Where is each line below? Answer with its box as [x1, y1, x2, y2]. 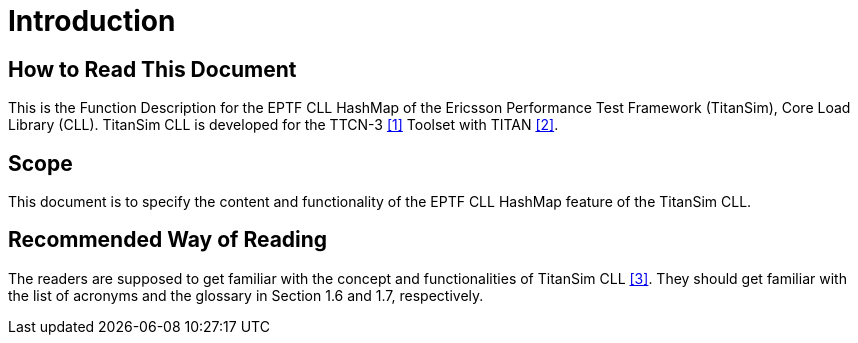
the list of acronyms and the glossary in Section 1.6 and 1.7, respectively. [8, 286, 484, 304]
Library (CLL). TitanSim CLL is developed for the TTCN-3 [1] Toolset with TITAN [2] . [8, 116, 559, 134]
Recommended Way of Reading [8, 227, 328, 253]
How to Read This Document [8, 56, 297, 82]
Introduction [8, 4, 176, 38]
